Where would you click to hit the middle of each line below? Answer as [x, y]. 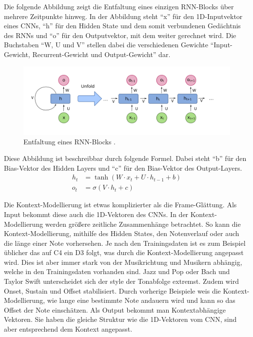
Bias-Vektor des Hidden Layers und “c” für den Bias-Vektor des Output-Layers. [123, 168]
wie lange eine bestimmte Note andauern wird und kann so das [141, 300]
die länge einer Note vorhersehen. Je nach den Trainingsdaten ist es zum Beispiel [125, 243]
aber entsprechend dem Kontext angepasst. [68, 329]
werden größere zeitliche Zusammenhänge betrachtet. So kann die [143, 224]
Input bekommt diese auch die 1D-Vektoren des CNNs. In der [96, 214]
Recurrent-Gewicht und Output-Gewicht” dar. [101, 54]
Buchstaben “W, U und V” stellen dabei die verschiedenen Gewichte [106, 45]
